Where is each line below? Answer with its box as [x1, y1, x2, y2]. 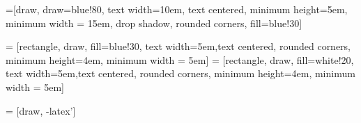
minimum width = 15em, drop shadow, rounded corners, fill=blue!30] [6, 15, 302, 30]
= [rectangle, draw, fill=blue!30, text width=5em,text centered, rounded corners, [6, 39, 351, 54]
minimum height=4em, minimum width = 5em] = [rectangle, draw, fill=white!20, [6, 52, 354, 67]
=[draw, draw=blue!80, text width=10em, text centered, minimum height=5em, [6, 2, 348, 16]
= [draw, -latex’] [6, 103, 76, 117]
